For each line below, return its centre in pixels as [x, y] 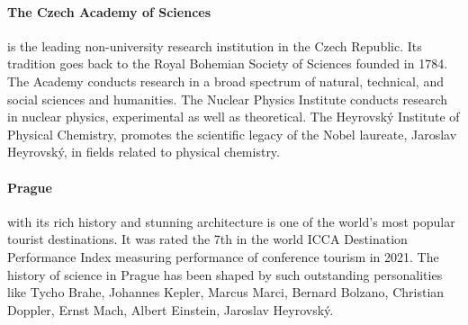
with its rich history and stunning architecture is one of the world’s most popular [231, 221]
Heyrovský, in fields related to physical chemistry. [144, 152]
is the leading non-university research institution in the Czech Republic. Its [215, 45]
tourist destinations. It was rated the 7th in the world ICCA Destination [207, 239]
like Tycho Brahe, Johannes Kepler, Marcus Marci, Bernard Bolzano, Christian [226, 292]
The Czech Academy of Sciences [109, 11]
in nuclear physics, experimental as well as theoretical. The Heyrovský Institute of [234, 117]
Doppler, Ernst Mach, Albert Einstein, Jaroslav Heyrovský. [171, 309]
